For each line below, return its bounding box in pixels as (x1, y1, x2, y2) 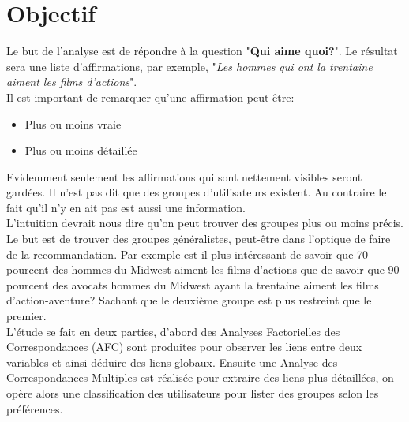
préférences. (6, 400, 63, 416)
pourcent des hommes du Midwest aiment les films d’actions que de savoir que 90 (6, 261, 400, 278)
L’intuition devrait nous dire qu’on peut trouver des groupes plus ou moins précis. (6, 215, 404, 231)
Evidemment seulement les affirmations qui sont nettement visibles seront (6, 168, 362, 185)
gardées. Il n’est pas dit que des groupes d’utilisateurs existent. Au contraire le (6, 184, 387, 200)
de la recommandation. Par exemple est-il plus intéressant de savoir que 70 (6, 245, 369, 262)
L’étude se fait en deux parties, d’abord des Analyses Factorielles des (6, 323, 340, 339)
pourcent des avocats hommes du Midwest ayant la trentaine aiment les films (6, 276, 379, 293)
